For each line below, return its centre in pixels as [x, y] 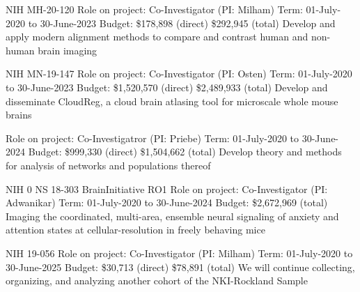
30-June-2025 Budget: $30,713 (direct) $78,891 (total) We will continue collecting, [180, 267]
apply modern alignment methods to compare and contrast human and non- [168, 37]
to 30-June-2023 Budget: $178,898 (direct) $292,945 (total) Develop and [182, 23]
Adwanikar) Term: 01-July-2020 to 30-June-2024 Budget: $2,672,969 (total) [167, 202]
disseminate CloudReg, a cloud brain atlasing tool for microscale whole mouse [172, 101]
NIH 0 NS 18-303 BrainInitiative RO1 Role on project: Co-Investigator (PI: [167, 189]
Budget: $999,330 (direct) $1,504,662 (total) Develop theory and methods [185, 152]
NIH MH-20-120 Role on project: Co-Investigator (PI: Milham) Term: [154, 9]
